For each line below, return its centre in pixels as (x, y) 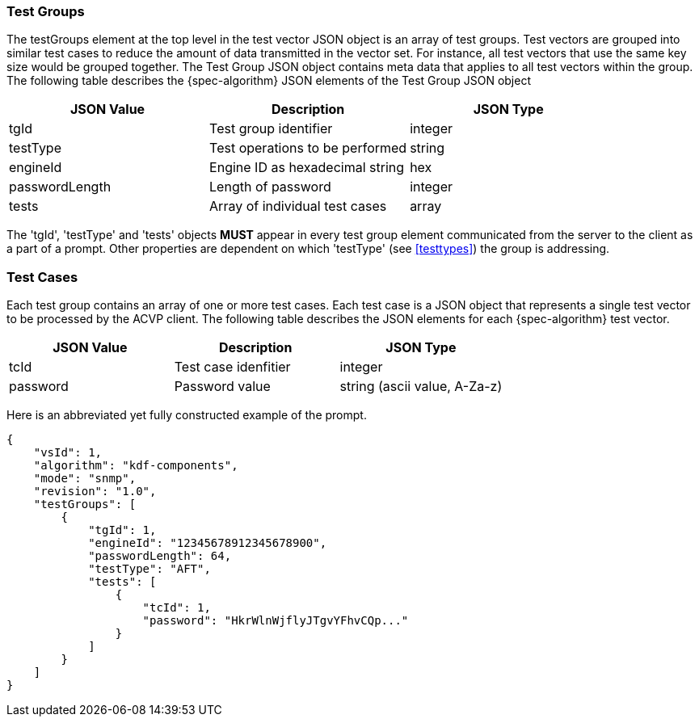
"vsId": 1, (68, 453)
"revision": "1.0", (95, 492)
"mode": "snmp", (85, 479)
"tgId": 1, (122, 530)
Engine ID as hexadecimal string (307, 168)
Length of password (270, 187)
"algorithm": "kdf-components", (136, 466)
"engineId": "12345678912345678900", (208, 543)
